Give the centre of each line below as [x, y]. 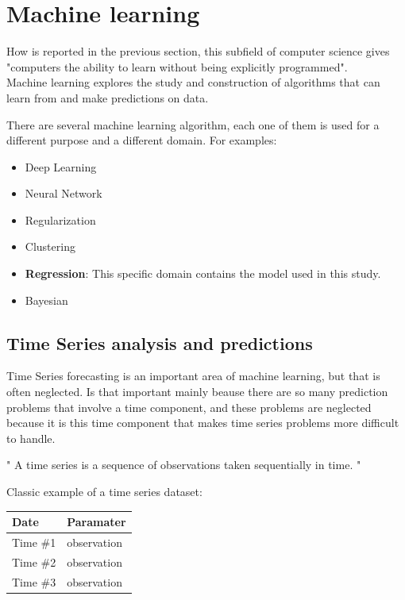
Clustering [50, 246]
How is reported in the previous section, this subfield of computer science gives [198, 51]
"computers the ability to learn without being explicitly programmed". [177, 66]
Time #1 [34, 542]
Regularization [60, 219]
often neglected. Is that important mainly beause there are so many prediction [197, 392]
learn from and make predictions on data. [108, 97]
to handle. [31, 438]
